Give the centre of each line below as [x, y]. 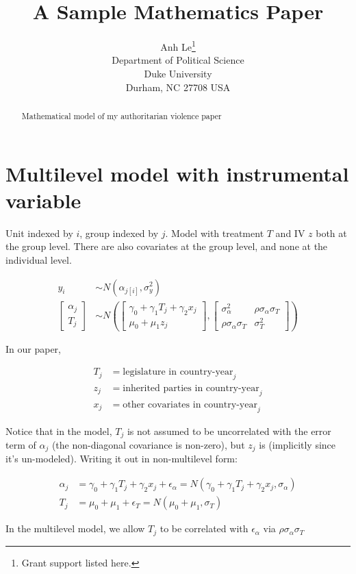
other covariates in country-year [190, 404]
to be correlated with [204, 528]
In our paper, [33, 349]
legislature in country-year [178, 372]
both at [331, 233]
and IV [290, 233]
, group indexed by [119, 233]
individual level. [39, 259]
